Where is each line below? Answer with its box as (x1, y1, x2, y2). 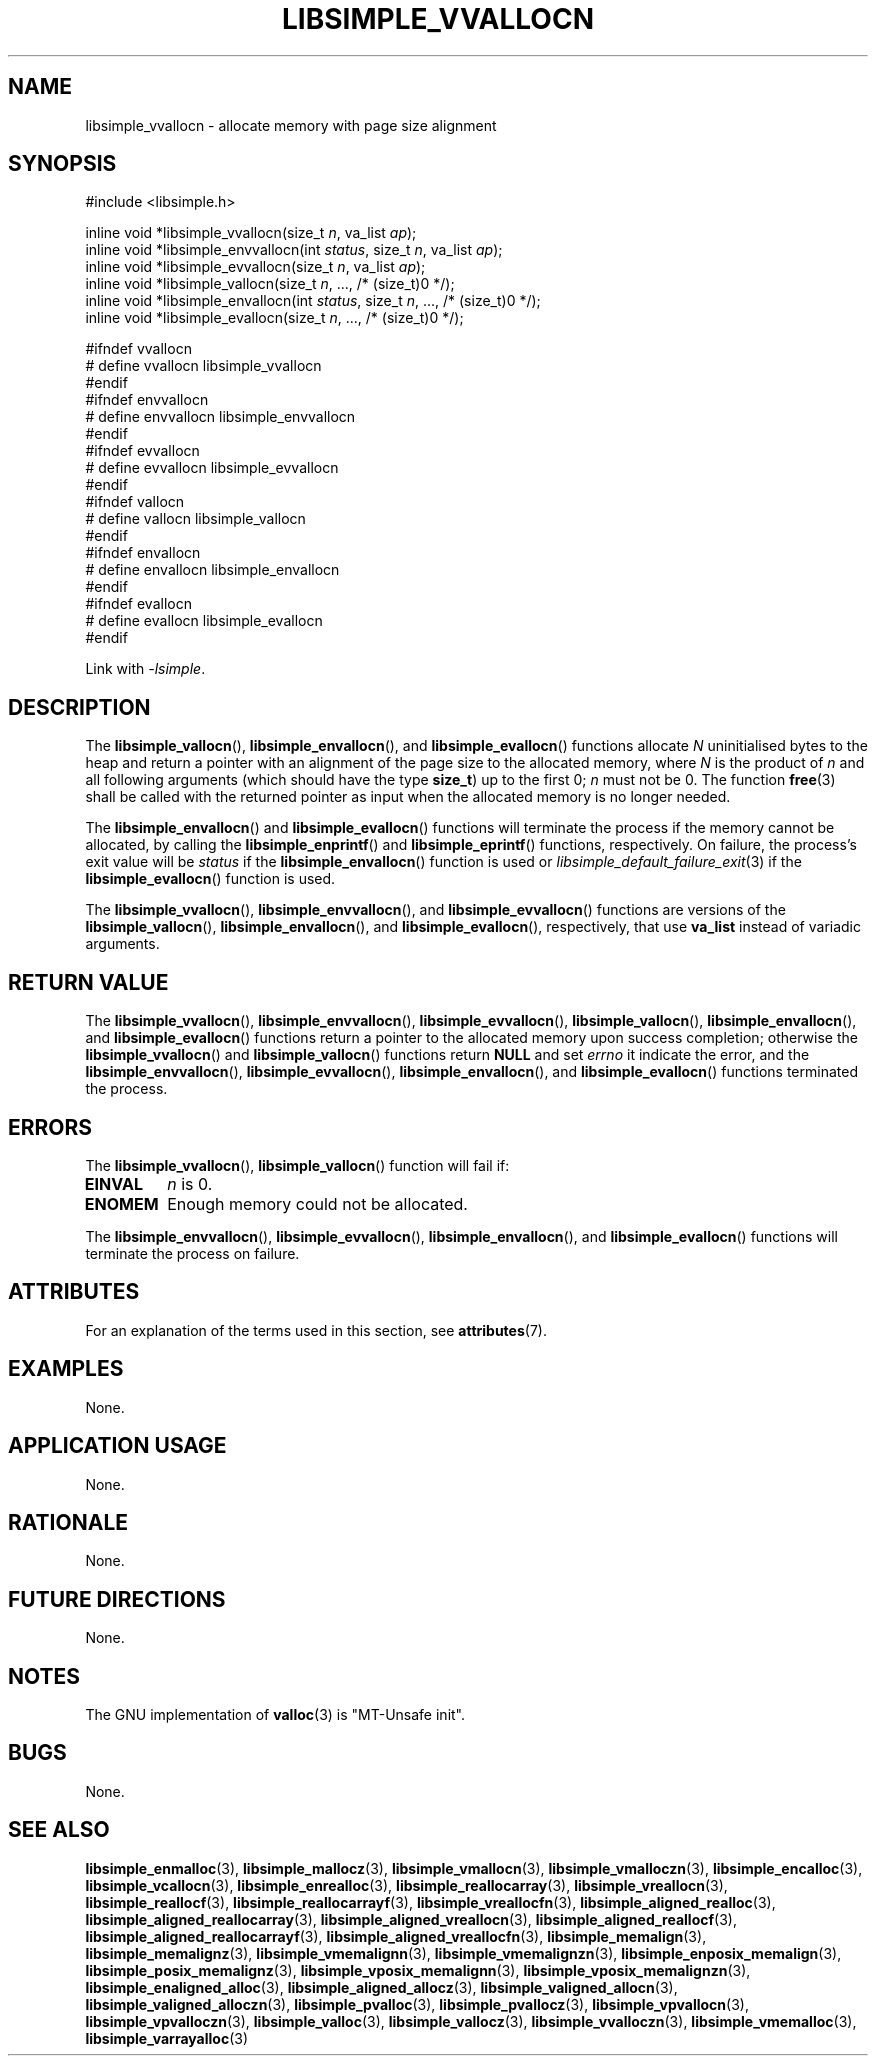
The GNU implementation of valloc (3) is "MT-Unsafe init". (85, 1706, 466, 1724)
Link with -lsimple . (85, 660, 206, 678)
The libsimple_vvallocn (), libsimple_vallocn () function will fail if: (85, 1156, 510, 1174)
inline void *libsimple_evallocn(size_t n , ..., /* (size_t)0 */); (85, 309, 464, 327)
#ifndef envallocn (85, 544, 201, 562)
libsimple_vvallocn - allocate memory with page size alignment (85, 116, 497, 134)
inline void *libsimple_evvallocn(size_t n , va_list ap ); (85, 258, 426, 276)
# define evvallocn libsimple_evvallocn (85, 459, 339, 477)
